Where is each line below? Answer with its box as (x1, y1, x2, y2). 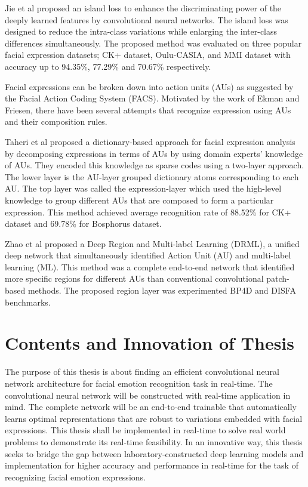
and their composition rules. (5, 115, 107, 128)
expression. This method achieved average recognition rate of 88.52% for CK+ (5, 205, 291, 218)
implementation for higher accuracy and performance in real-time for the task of (5, 459, 298, 471)
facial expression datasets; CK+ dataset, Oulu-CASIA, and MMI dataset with (5, 48, 291, 61)
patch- (266, 272, 289, 285)
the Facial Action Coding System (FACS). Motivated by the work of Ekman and (5, 92, 300, 104)
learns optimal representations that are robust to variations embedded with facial (5, 412, 303, 424)
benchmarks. (5, 295, 51, 308)
